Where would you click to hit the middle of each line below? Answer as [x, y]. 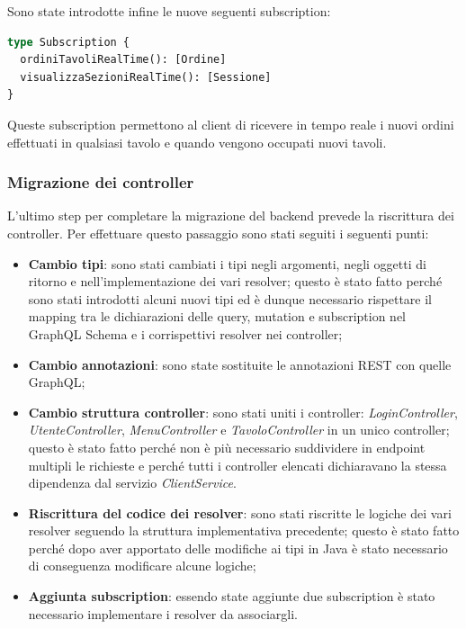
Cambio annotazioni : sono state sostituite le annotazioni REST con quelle [240, 364]
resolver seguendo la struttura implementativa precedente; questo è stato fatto [244, 530]
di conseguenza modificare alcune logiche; [142, 566]
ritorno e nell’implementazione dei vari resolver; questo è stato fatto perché [235, 281]
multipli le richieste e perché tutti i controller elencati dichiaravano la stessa [237, 465]
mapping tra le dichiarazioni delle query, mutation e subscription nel [217, 316]
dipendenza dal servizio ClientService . [132, 483]
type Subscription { [69, 42]
